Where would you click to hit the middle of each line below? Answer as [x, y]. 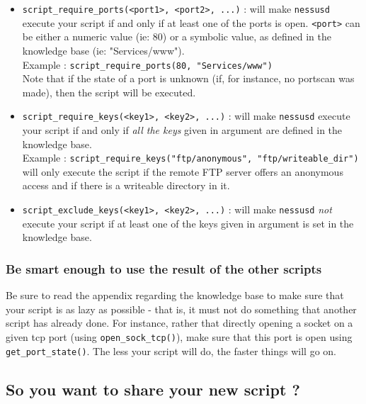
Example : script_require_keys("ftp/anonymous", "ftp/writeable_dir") [190, 158]
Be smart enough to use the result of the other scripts [164, 268]
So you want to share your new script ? [153, 389]
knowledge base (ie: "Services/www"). [103, 50]
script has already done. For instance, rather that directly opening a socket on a [179, 323]
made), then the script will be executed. [109, 92]
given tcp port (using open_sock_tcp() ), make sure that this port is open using [179, 336]
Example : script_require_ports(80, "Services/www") [147, 64]
